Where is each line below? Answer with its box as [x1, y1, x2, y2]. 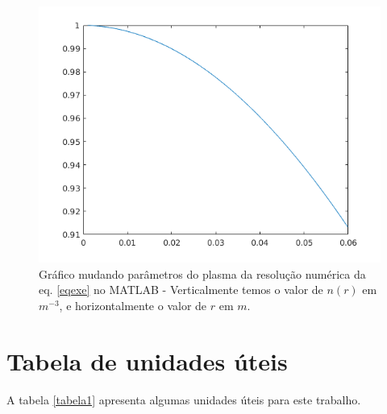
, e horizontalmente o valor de [59, 296, 207, 313]
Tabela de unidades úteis [6, 344, 288, 377]
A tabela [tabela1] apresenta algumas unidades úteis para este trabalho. [6, 391, 361, 408]
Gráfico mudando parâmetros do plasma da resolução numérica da [39, 265, 366, 282]
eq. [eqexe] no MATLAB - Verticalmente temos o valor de [39, 281, 323, 298]
